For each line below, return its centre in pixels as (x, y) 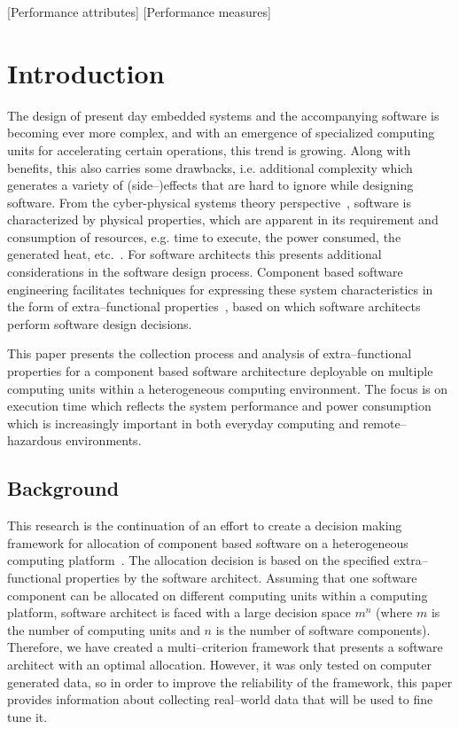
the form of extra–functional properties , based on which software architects (214, 306)
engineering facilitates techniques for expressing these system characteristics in (220, 289)
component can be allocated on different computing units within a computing (218, 595)
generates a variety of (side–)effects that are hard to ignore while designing (210, 185)
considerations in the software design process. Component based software (205, 272)
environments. (104, 440)
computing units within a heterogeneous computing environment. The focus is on (228, 388)
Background (63, 488)
